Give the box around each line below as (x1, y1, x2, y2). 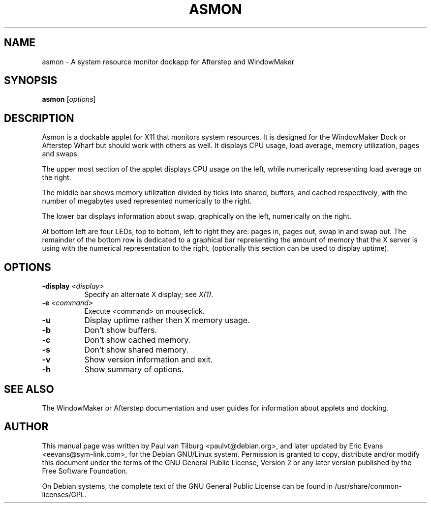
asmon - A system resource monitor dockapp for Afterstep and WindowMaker (42, 57, 294, 66)
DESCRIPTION (4, 112, 74, 124)
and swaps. (42, 149, 79, 158)
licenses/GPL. (42, 490, 87, 499)
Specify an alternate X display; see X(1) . (84, 290, 214, 299)
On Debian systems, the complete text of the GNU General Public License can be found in (42, 481, 333, 490)
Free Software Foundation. (42, 466, 128, 475)
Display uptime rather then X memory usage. (84, 315, 250, 326)
